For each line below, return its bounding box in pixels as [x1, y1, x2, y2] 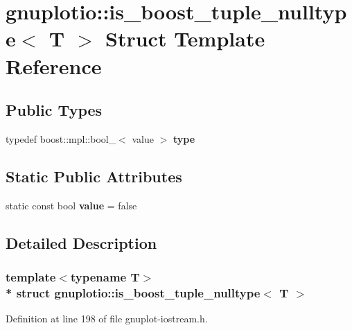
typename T [70, 268, 140, 286]
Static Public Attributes [6, 165, 182, 186]
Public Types [6, 99, 103, 121]
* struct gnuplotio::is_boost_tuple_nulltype [6, 284, 261, 301]
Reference [6, 51, 102, 80]
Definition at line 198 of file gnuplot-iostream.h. [6, 311, 208, 326]
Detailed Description [6, 232, 157, 253]
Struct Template [105, 24, 265, 53]
